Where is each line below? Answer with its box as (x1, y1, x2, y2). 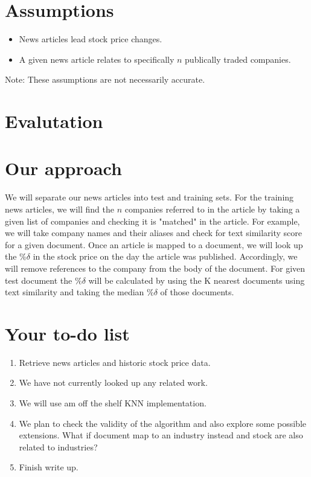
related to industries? (19, 440, 98, 453)
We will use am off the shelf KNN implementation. (19, 397, 207, 409)
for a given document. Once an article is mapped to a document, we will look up (5, 238, 303, 251)
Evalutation (5, 109, 103, 133)
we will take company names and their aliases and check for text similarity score (5, 226, 303, 239)
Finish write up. (19, 461, 79, 473)
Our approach (5, 156, 122, 181)
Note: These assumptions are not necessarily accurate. (5, 73, 205, 86)
